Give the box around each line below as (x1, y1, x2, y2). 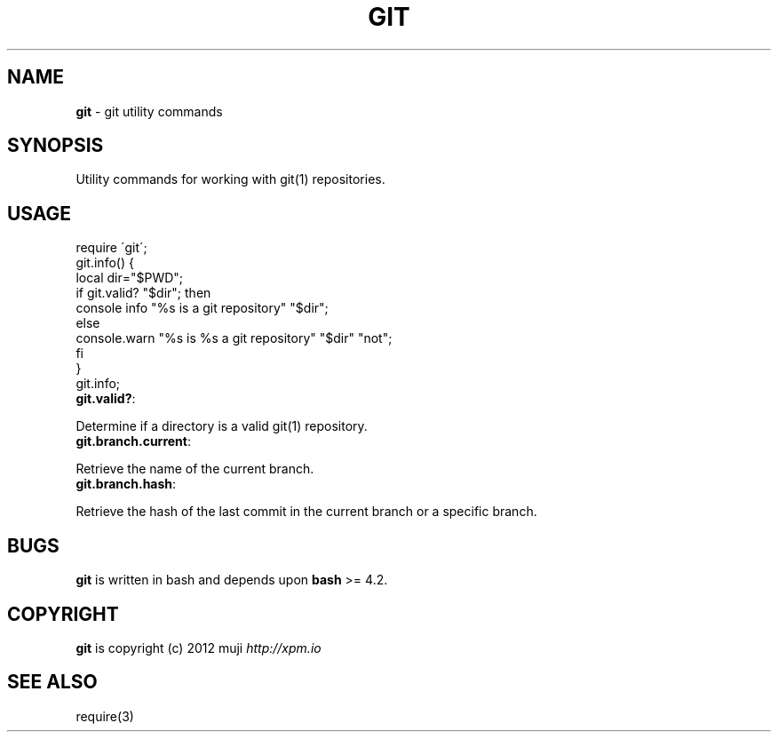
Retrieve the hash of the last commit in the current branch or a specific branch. (75, 504, 537, 520)
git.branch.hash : (75, 476, 177, 492)
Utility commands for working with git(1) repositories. (75, 171, 385, 187)
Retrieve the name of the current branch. (75, 461, 314, 477)
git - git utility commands (75, 103, 223, 119)
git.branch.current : (75, 433, 191, 449)
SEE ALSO (7, 671, 98, 694)
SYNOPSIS (7, 134, 104, 157)
